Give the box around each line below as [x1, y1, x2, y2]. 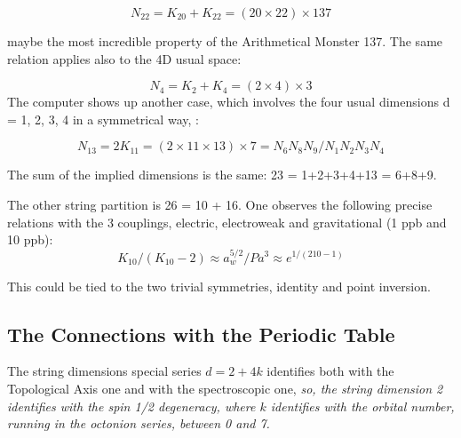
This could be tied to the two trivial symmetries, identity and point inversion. [7, 276, 431, 295]
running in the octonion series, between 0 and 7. [7, 414, 270, 433]
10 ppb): [7, 230, 53, 249]
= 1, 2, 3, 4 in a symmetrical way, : [7, 109, 199, 128]
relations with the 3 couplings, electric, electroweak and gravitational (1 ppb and [7, 212, 447, 231]
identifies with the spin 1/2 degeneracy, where [7, 396, 256, 415]
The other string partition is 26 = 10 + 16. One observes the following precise [7, 195, 433, 213]
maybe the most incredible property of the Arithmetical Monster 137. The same [7, 32, 443, 50]
